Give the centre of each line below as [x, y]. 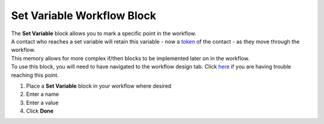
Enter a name [43, 94]
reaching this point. [35, 75]
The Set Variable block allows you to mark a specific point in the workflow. [103, 33]
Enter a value [42, 103]
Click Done [40, 111]
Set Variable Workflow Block [84, 15]
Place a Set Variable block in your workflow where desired [99, 86]
